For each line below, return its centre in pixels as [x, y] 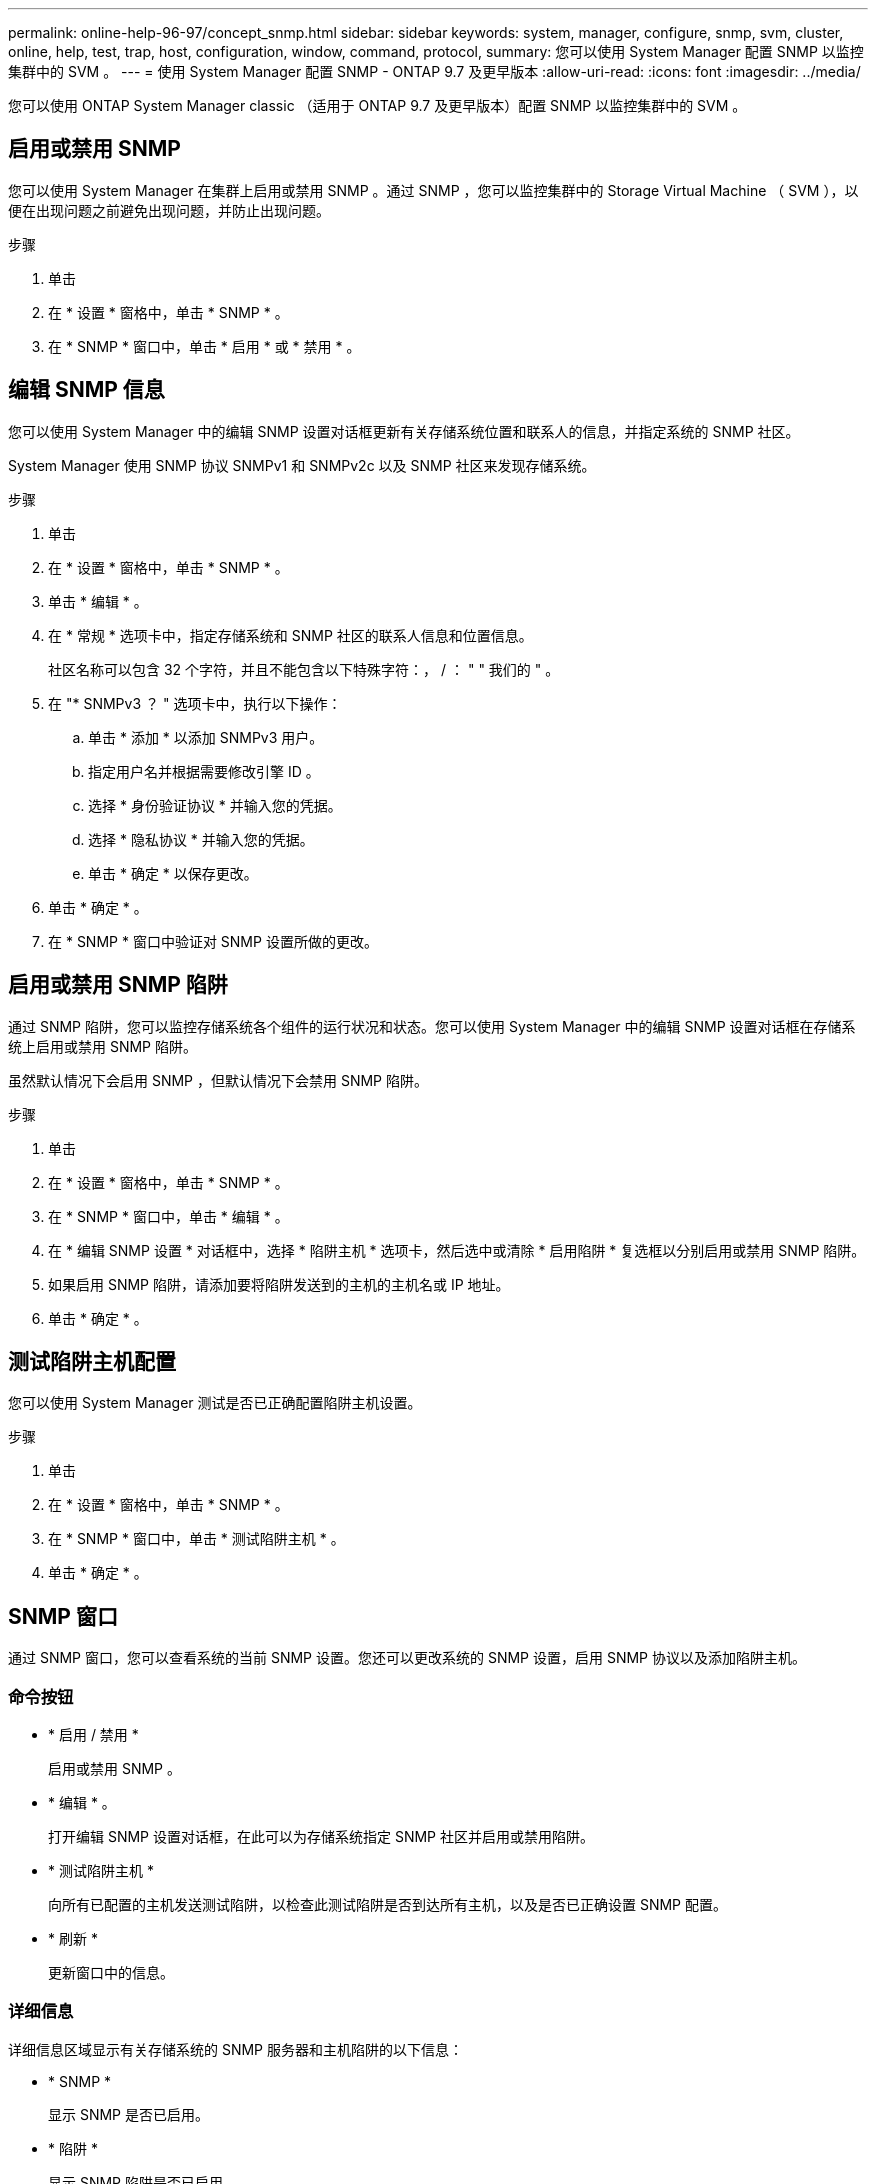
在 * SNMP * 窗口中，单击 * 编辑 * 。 [168, 1216]
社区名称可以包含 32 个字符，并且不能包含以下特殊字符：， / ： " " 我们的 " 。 [304, 669]
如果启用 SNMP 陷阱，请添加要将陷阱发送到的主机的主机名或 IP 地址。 [279, 1284]
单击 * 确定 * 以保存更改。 [173, 873]
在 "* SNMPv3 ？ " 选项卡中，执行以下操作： [195, 703]
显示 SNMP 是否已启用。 [128, 2114]
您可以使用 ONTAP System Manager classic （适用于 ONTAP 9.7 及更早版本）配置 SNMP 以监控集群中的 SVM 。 [377, 105]
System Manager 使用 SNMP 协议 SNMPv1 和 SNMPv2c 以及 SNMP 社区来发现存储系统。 [302, 465]
